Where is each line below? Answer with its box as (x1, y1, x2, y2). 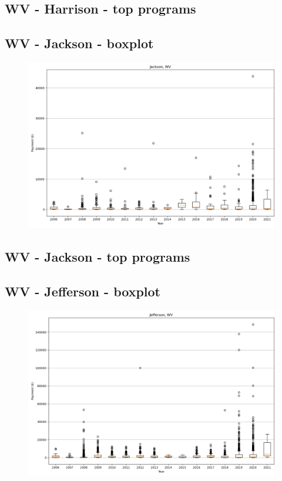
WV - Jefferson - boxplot (5, 282, 160, 300)
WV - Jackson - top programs (5, 248, 190, 266)
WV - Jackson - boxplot (5, 34, 154, 52)
